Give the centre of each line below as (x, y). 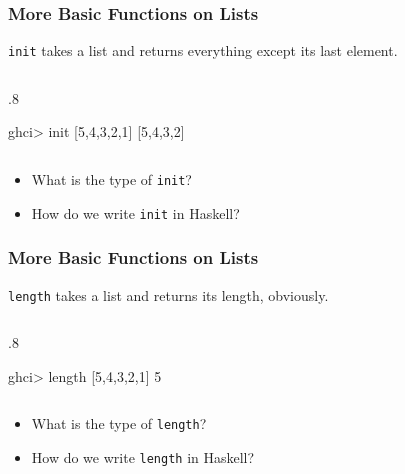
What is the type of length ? (119, 423)
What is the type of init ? (111, 179)
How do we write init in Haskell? (135, 212)
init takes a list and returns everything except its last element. (203, 50)
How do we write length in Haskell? (143, 457)
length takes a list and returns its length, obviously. (168, 294)
